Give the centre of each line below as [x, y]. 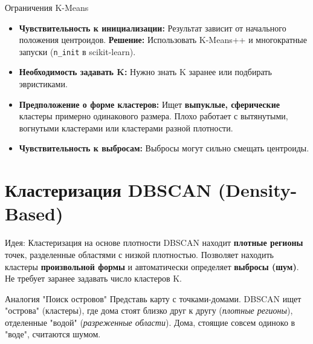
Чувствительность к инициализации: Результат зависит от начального [153, 28]
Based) [34, 213]
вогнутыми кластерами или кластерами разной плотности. [126, 127]
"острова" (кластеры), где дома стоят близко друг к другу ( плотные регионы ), [149, 310]
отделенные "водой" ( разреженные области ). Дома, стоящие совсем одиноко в [150, 322]
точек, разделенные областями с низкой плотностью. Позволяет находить [139, 254]
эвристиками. [43, 84]
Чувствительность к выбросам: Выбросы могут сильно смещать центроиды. [164, 148]
